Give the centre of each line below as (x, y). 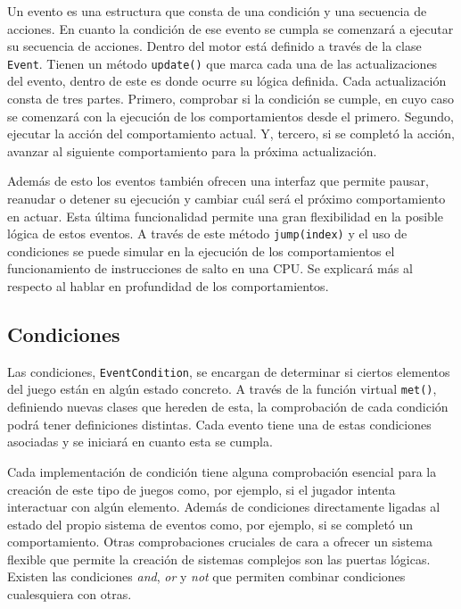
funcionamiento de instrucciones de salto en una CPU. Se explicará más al (210, 268)
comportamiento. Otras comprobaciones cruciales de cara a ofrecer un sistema (220, 542)
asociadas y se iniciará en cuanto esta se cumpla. (140, 442)
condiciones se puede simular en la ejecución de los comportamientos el (201, 250)
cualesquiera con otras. (70, 594)
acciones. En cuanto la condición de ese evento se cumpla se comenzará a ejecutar (230, 28)
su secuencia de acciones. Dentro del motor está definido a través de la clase (214, 46)
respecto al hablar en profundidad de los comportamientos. (168, 286)
